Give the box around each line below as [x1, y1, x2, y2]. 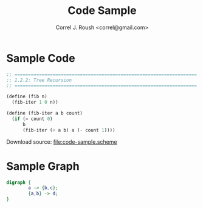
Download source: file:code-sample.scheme [6, 138, 117, 146]
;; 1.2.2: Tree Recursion [6, 77, 72, 83]
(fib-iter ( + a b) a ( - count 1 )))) [22, 127, 115, 133]
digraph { [6, 179, 32, 186]
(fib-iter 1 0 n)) [12, 99, 59, 106]
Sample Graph [6, 159, 80, 173]
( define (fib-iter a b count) [6, 110, 83, 116]
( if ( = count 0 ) [12, 116, 53, 122]
